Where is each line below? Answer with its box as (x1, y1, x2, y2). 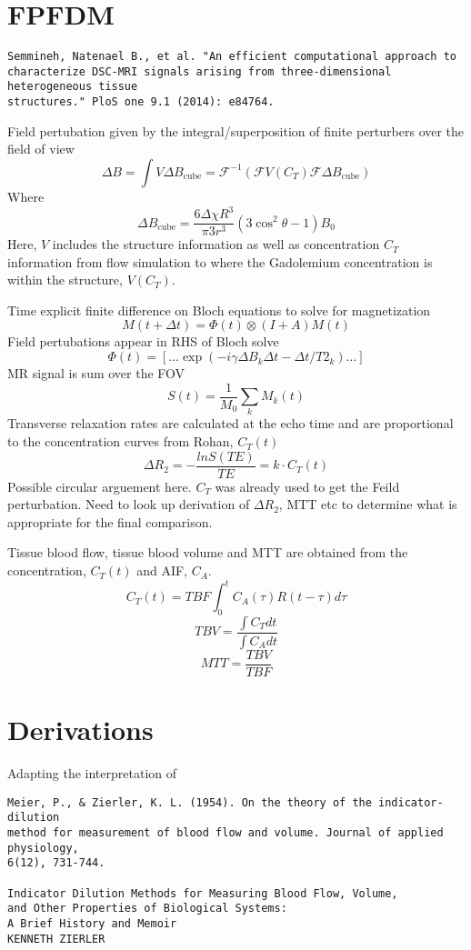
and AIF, (136, 561, 187, 580)
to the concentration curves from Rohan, (7, 432, 234, 451)
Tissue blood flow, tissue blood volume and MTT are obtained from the (7, 543, 408, 562)
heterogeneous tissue (7, 80, 138, 94)
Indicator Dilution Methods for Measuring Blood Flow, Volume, (7, 886, 398, 900)
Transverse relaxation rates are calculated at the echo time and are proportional (7, 414, 454, 433)
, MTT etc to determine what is (278, 495, 457, 514)
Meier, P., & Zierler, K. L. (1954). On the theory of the (7, 795, 372, 809)
